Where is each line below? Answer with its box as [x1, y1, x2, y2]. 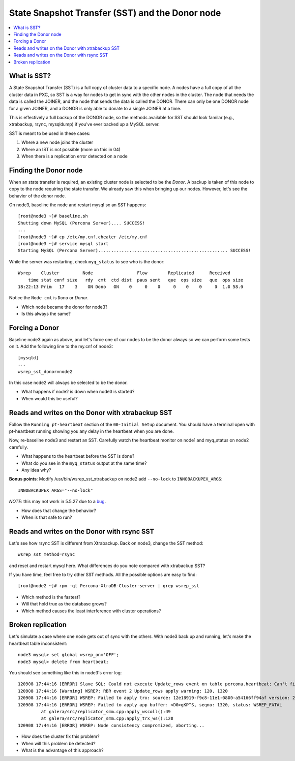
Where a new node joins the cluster [21, 139, 93, 145]
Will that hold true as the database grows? [21, 601, 107, 607]
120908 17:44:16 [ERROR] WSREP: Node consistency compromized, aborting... [18, 723, 205, 728]
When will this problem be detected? [21, 740, 96, 746]
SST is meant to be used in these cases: [9, 130, 90, 136]
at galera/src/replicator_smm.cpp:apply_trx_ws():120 [41, 716, 174, 721]
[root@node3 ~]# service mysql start [18, 241, 109, 246]
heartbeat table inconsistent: [9, 640, 67, 646]
